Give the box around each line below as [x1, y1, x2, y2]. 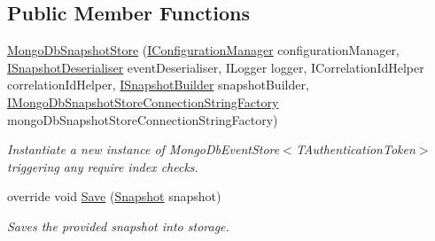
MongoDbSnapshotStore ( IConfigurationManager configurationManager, [7, 41, 400, 59]
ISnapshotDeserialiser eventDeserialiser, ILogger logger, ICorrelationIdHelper [7, 58, 424, 76]
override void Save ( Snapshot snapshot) [7, 187, 221, 206]
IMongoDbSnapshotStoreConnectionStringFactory [7, 92, 279, 111]
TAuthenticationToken [295, 140, 416, 159]
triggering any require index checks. [7, 157, 198, 175]
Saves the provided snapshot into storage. [7, 216, 229, 235]
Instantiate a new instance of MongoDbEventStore [7, 140, 280, 159]
